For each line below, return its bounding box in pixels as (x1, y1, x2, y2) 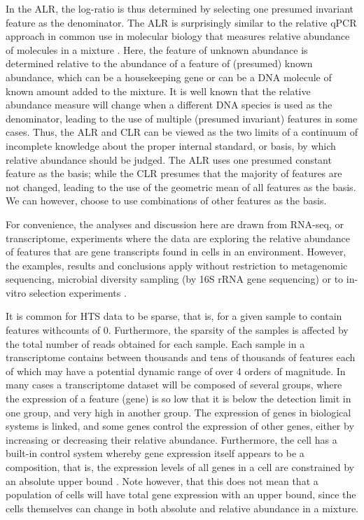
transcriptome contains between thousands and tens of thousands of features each (6, 350, 356, 365)
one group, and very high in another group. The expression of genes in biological (6, 405, 351, 419)
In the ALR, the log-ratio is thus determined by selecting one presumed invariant (6, 1, 354, 15)
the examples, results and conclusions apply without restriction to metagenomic (6, 258, 348, 272)
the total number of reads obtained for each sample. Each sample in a (6, 336, 305, 351)
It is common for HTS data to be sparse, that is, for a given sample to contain (6, 309, 342, 323)
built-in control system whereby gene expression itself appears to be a (6, 446, 304, 461)
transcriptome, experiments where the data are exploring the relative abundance (6, 230, 350, 245)
